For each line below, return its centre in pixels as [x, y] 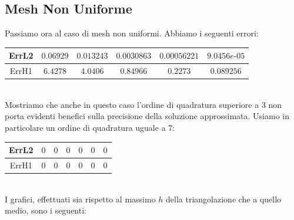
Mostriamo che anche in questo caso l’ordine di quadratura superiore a [132, 104]
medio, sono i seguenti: [46, 210]
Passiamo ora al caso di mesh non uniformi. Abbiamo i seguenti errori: [132, 33]
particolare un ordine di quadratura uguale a [85, 128]
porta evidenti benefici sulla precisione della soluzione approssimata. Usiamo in [147, 116]
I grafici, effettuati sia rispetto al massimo [80, 199]
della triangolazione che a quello [224, 199]
